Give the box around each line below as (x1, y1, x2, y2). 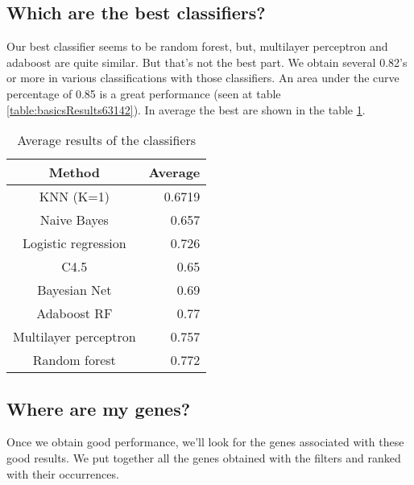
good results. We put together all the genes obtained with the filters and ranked (6, 449, 401, 466)
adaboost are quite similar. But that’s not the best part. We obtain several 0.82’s (6, 53, 408, 70)
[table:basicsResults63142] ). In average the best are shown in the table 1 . (6, 101, 366, 118)
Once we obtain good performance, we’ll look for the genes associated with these (6, 433, 404, 450)
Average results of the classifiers (17, 131, 197, 150)
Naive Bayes (39, 210, 109, 230)
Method (48, 163, 100, 182)
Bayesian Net (37, 280, 112, 300)
